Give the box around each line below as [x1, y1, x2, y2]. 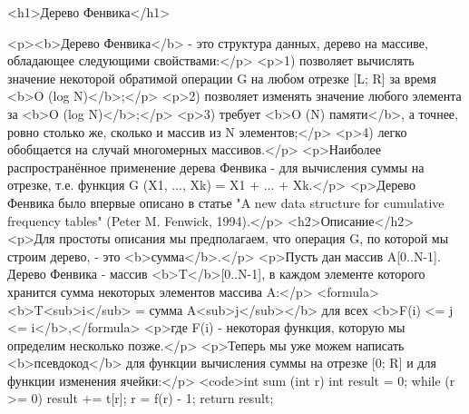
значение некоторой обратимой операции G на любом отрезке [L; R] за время [7, 68, 436, 87]
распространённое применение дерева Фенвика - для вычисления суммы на [7, 157, 425, 176]
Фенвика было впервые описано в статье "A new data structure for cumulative [7, 192, 445, 212]
